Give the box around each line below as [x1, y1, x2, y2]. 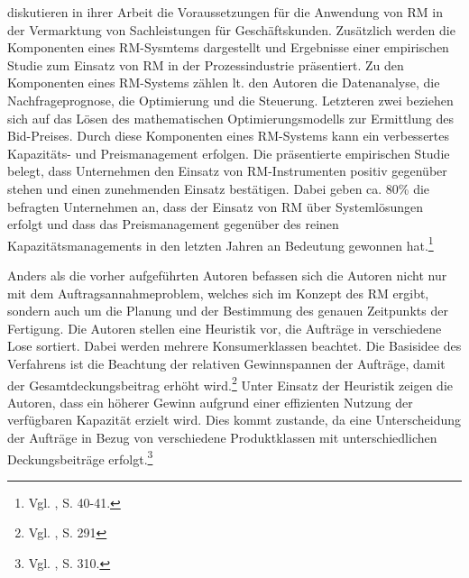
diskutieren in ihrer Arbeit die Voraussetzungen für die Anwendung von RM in [7, 3, 443, 21]
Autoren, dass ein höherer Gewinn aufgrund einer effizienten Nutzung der [7, 392, 413, 411]
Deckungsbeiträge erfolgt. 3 [7, 446, 153, 468]
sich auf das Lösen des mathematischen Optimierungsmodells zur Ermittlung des [7, 108, 454, 127]
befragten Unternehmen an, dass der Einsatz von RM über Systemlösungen [7, 197, 424, 216]
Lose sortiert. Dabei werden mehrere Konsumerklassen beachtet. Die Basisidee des [7, 336, 462, 355]
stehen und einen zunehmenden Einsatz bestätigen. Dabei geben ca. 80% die [7, 179, 430, 197]
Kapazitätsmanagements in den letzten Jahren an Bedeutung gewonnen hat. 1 [7, 233, 434, 254]
